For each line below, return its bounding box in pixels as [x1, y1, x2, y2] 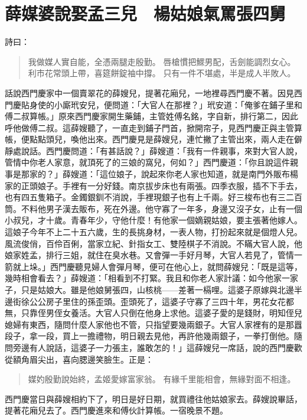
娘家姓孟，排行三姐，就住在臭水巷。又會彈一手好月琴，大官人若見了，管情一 [5, 249, 302, 261]
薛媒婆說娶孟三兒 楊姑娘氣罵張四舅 [5, 1, 286, 25]
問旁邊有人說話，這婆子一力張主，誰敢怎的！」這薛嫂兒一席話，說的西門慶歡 [5, 341, 302, 353]
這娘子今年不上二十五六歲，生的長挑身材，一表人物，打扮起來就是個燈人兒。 [5, 226, 302, 238]
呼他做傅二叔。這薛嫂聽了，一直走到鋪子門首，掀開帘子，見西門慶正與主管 [5, 121, 294, 134]
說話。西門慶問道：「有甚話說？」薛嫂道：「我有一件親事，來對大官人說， [21, 144, 302, 157]
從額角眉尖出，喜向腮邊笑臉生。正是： [5, 353, 153, 365]
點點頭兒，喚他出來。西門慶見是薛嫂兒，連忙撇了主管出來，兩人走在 [29, 133, 294, 145]
